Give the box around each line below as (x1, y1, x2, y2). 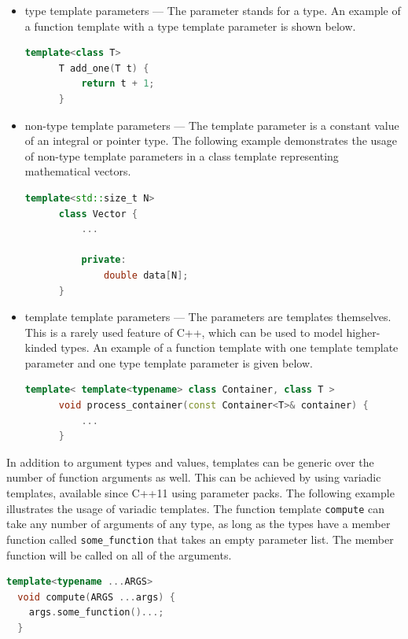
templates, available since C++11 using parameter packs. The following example (6, 485, 395, 501)
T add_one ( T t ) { (58, 62, 149, 74)
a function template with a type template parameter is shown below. (24, 17, 356, 34)
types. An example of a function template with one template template (61, 339, 399, 356)
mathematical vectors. (24, 163, 131, 179)
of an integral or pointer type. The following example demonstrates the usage (24, 132, 398, 149)
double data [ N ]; (104, 269, 189, 281)
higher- (346, 323, 380, 340)
